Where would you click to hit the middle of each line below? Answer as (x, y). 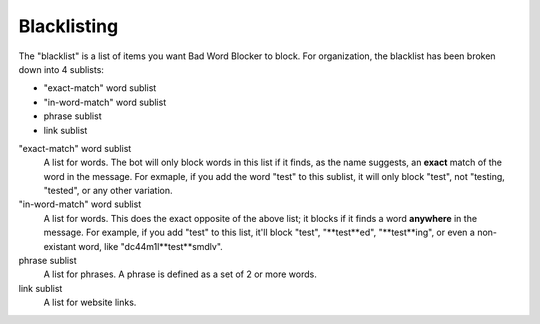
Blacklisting (68, 26)
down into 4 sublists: (61, 69)
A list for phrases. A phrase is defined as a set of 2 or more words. (180, 274)
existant (60, 246)
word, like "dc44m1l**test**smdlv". (151, 246)
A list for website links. (90, 302)
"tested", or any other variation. (108, 191)
